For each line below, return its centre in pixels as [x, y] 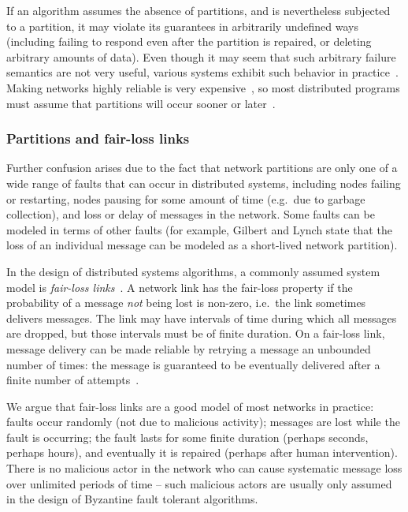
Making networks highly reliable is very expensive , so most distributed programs [203, 87]
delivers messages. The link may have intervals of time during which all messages [202, 318]
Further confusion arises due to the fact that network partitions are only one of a [202, 168]
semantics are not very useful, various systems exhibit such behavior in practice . [202, 72]
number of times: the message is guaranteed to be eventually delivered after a [193, 364]
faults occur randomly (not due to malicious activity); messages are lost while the [203, 422]
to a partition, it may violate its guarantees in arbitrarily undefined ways [182, 26]
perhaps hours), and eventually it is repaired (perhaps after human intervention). [202, 452]
